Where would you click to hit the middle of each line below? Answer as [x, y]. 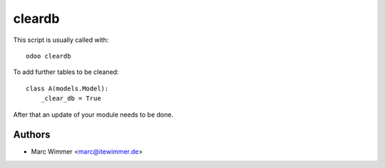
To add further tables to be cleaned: [66, 72]
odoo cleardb [48, 56]
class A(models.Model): [67, 88]
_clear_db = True [71, 99]
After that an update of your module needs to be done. [93, 115]
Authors [32, 135]
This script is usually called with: [61, 40]
